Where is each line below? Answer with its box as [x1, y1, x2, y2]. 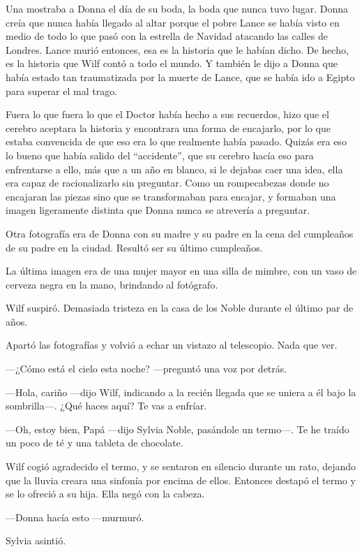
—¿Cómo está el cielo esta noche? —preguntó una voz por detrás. [6, 361, 287, 376]
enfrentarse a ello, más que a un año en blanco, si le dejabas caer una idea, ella [6, 161, 343, 176]
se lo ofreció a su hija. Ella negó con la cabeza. [6, 486, 205, 501]
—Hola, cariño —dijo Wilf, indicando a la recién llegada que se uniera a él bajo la [6, 384, 356, 399]
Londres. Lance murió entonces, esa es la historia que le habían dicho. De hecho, [6, 42, 349, 57]
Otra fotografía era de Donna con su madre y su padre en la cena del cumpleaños [6, 226, 354, 240]
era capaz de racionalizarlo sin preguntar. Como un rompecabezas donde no [6, 175, 329, 190]
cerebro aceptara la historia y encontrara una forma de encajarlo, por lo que [6, 120, 331, 135]
